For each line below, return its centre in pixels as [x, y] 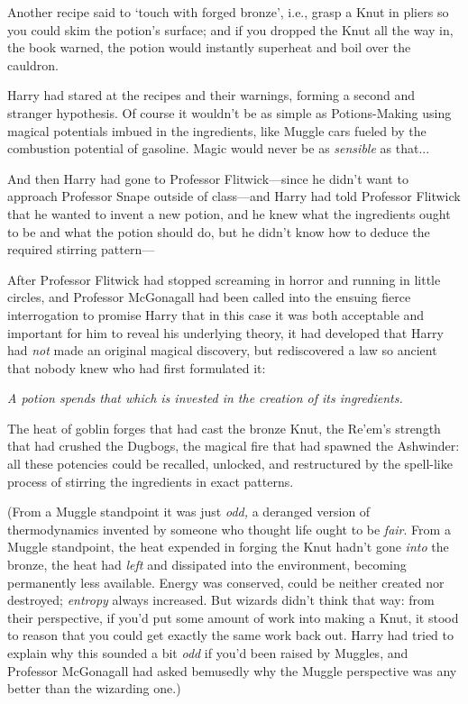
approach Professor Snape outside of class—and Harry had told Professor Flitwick [234, 196]
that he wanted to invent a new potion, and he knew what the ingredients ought [229, 213]
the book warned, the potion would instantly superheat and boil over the [209, 47]
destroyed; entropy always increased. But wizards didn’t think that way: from [221, 600]
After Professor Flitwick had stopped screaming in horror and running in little [224, 279]
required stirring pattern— [81, 249]
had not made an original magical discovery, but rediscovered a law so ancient [222, 350]
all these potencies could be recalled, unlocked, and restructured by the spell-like [230, 464]
